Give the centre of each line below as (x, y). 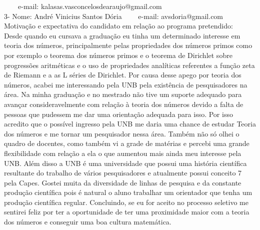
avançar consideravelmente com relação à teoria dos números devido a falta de (124, 104)
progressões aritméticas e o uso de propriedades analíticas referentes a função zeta (129, 65)
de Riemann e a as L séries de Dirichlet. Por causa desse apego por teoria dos (123, 75)
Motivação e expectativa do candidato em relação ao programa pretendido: (118, 26)
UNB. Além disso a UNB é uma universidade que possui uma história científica (125, 163)
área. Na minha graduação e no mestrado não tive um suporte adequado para (123, 94)
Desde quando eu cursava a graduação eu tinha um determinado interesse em (122, 35)
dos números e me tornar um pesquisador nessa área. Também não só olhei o (122, 133)
